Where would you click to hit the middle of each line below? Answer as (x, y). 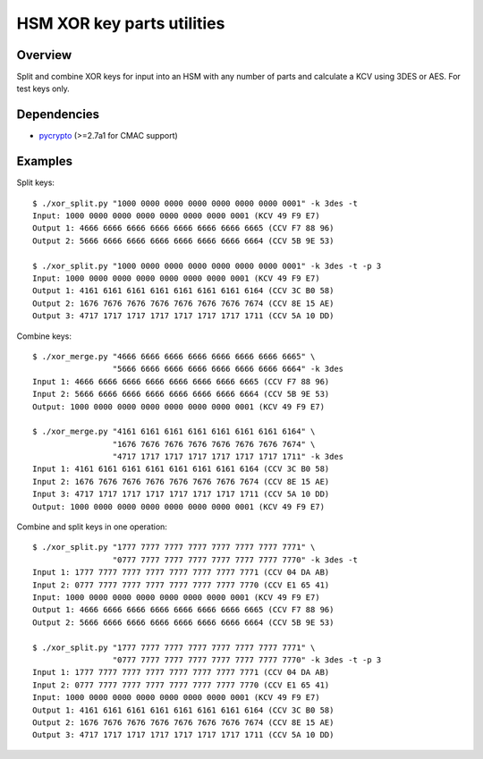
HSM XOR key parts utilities (121, 23)
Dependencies (58, 115)
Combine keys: (44, 336)
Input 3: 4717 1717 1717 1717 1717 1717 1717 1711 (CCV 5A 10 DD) (181, 494)
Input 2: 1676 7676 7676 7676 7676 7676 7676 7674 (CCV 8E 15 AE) (181, 481)
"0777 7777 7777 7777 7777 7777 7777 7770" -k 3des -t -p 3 (247, 660)
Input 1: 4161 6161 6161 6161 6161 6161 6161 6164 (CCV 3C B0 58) (181, 469)
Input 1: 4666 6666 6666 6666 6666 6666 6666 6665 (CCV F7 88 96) (181, 381)
